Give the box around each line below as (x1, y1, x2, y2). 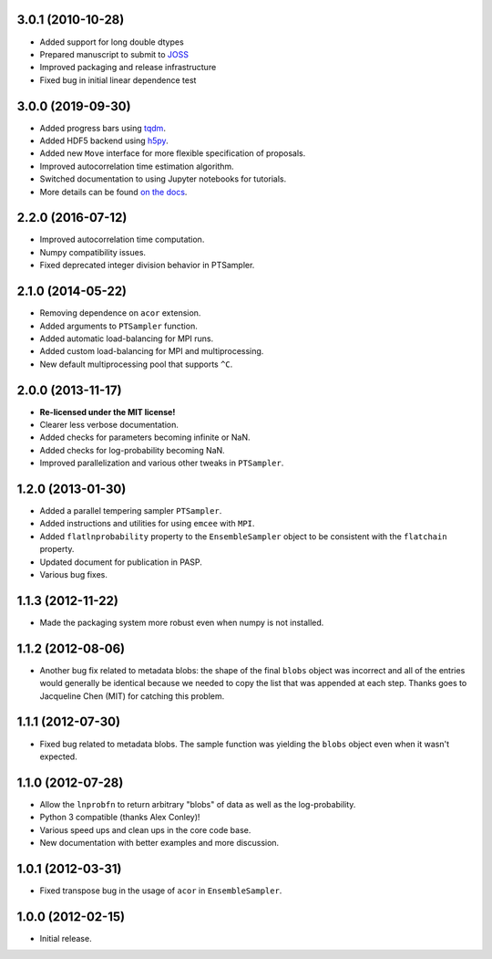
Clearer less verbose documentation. (39, 420, 179, 430)
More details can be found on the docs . (39, 186, 188, 197)
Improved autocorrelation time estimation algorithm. (39, 161, 234, 172)
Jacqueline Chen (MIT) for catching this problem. (39, 690, 225, 702)
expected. (39, 751, 77, 762)
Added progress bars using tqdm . (39, 122, 166, 133)
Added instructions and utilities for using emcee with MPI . (39, 518, 255, 529)
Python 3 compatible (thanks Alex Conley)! (39, 812, 200, 823)
